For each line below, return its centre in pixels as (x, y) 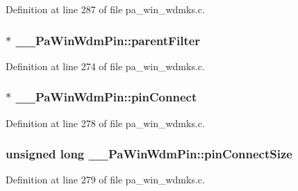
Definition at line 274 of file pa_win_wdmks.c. (105, 66)
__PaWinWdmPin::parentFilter (108, 40)
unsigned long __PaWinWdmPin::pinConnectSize (149, 154)
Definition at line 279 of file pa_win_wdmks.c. (105, 180)
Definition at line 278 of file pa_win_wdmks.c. (105, 123)
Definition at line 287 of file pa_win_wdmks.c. (105, 9)
